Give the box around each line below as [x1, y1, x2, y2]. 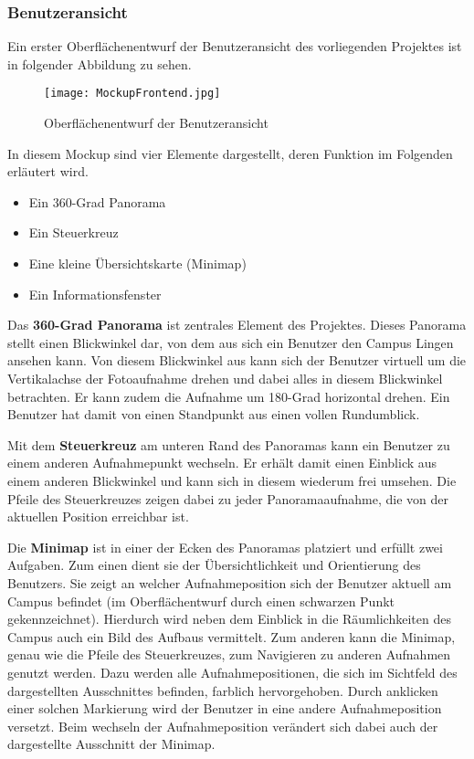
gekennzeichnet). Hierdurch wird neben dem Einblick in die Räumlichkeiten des [7, 609, 451, 628]
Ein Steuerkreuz [28, 223, 119, 242]
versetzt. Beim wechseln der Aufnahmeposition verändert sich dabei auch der [7, 716, 438, 735]
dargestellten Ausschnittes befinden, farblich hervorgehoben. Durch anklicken [7, 680, 438, 700]
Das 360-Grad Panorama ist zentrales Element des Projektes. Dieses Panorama [7, 315, 467, 334]
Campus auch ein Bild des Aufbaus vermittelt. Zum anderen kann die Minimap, [7, 627, 456, 646]
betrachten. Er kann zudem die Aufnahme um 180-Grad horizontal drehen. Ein [7, 386, 450, 406]
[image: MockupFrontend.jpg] [44, 87, 221, 100]
